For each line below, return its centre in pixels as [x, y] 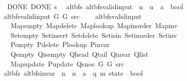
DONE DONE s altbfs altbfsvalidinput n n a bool [95, 6]
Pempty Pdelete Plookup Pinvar [60, 44]
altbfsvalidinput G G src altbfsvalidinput [73, 16]
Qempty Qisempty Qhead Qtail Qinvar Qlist [79, 54]
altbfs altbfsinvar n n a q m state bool [73, 73]
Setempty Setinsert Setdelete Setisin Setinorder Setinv [94, 35]
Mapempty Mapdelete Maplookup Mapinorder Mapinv [94, 25]
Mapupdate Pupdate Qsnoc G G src [67, 63]
